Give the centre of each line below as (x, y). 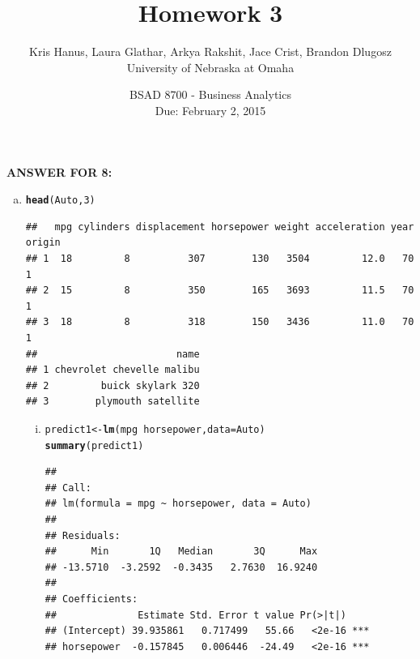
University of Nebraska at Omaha (210, 67)
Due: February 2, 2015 (210, 110)
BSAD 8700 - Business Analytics (210, 94)
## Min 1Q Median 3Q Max (181, 552)
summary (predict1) (94, 445)
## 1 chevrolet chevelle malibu (112, 370)
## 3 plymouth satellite (112, 402)
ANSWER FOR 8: (59, 171)
